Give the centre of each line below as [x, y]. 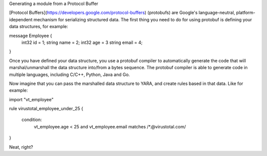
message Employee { [31, 36]
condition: [32, 120]
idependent [21, 19]
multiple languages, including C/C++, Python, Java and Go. [69, 75]
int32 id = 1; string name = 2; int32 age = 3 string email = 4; [82, 42]
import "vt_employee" [31, 99]
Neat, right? [21, 147]
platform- [246, 13]
